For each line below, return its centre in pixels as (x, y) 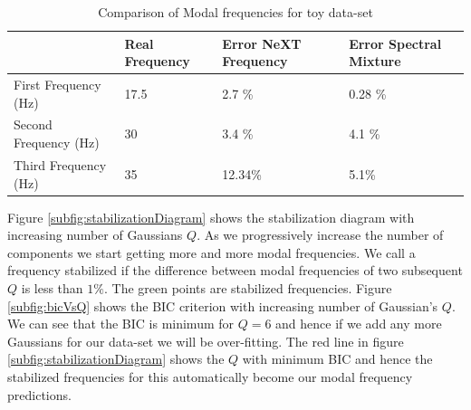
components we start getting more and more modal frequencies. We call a (211, 252)
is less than (52, 287)
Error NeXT (262, 43)
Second (33, 124)
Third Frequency (60, 164)
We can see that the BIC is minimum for (121, 324)
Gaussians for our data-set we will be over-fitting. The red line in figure (206, 341)
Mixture (375, 61)
